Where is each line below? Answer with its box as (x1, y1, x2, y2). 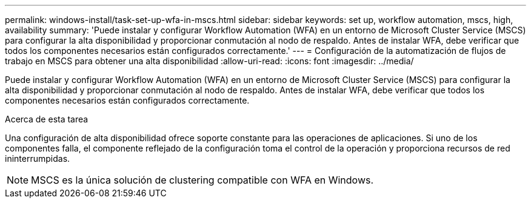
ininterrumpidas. (5, 153, 70, 164)
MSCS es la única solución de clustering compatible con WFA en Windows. (31, 174, 374, 186)
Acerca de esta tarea (5, 114, 88, 124)
